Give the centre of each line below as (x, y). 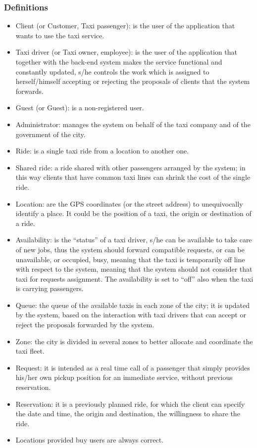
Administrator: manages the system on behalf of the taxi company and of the (133, 124)
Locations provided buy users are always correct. (89, 440)
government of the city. (51, 134)
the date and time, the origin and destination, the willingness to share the (128, 413)
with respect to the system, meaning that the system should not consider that (134, 269)
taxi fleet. (30, 351)
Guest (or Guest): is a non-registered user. (80, 108)
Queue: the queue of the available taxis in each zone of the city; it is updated (133, 305)
